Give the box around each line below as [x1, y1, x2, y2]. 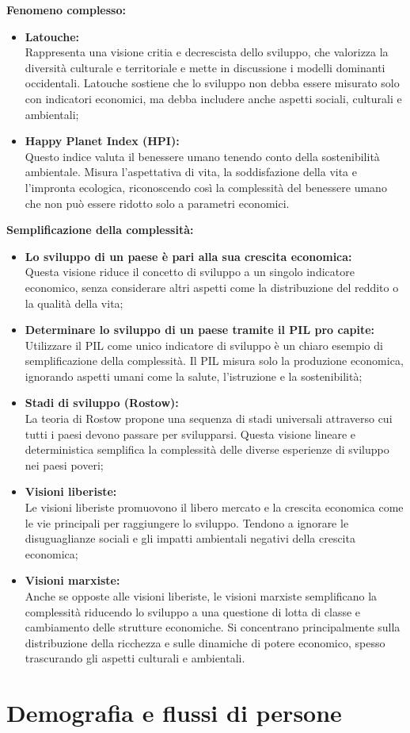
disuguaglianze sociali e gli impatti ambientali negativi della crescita [25, 530, 355, 547]
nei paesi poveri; [25, 456, 104, 473]
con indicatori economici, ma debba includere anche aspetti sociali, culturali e [25, 90, 402, 106]
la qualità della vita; [25, 294, 123, 311]
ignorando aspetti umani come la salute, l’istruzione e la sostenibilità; [25, 367, 363, 384]
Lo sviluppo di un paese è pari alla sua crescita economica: [25, 248, 352, 264]
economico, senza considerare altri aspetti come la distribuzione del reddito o [25, 278, 399, 295]
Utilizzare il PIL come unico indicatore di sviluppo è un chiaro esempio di [25, 336, 383, 353]
